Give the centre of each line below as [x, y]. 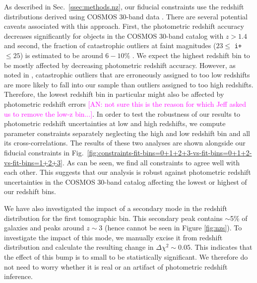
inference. [18, 276]
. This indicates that [221, 247]
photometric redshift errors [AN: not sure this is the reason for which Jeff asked [125, 104]
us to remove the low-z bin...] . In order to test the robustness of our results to [122, 113]
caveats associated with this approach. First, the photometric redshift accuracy [124, 26]
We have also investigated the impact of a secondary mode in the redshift [116, 208]
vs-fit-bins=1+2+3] [33, 162]
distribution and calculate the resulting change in [79, 247]
